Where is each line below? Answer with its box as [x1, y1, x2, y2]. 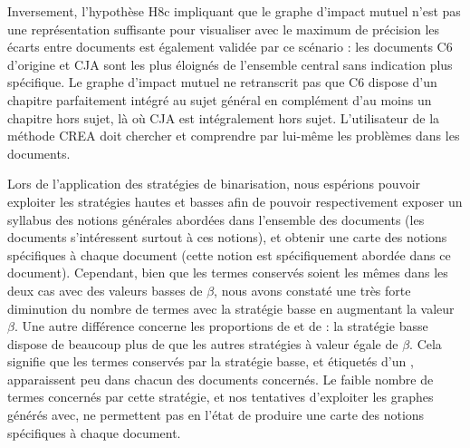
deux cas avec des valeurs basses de [7, 280, 203, 299]
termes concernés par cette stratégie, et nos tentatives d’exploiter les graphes [7, 387, 434, 406]
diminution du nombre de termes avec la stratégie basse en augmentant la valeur [7, 298, 455, 317]
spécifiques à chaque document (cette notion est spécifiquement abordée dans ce [7, 245, 451, 264]
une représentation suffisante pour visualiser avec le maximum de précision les [7, 19, 440, 38]
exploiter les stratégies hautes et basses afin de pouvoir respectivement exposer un [7, 191, 463, 210]
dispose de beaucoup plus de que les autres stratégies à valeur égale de [7, 334, 398, 353]
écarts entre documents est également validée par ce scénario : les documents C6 [7, 37, 453, 56]
